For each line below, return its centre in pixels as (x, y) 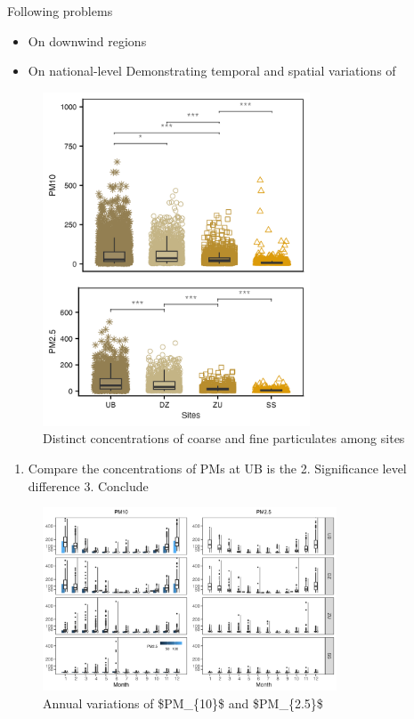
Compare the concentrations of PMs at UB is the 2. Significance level (217, 469)
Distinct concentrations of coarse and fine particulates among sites (224, 438)
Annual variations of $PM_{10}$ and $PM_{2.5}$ (183, 703)
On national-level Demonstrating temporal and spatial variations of (212, 71)
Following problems (60, 11)
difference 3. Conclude (88, 485)
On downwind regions (87, 40)
